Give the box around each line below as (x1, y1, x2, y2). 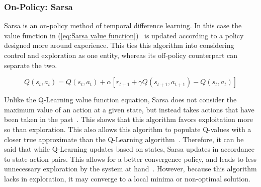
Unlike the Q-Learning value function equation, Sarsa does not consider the (4, 94, 237, 105)
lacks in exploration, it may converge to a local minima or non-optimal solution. (4, 173, 250, 183)
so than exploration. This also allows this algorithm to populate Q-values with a (4, 123, 251, 134)
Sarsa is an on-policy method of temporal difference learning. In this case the (4, 20, 242, 31)
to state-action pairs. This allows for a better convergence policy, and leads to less (4, 153, 256, 164)
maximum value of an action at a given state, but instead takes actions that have (4, 104, 254, 114)
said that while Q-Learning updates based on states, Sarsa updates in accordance (4, 144, 254, 154)
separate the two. (4, 59, 57, 70)
